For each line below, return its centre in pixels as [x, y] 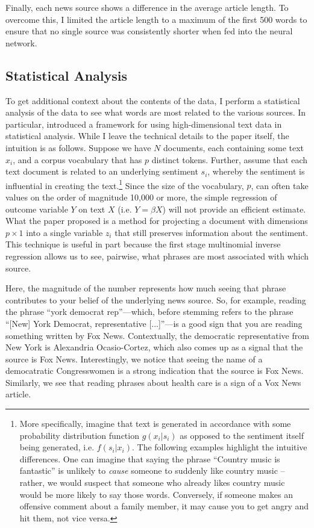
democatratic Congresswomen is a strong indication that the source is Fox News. [155, 371]
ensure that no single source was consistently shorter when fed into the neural [149, 31]
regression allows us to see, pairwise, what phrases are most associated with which [157, 256]
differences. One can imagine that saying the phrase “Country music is [150, 458]
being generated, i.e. [57, 447]
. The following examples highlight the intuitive [219, 447]
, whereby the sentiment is [256, 171]
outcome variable [37, 209]
